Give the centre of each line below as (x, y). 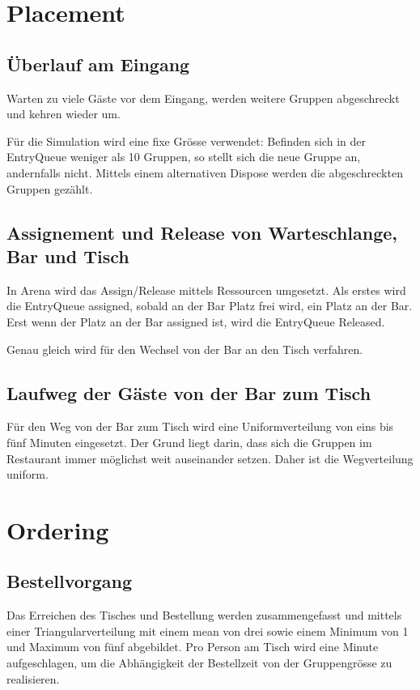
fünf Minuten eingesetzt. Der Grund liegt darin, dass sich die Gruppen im (189, 442)
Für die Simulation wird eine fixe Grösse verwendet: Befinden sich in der (186, 141)
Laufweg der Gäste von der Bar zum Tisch (189, 392)
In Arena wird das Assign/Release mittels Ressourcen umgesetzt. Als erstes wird (206, 290)
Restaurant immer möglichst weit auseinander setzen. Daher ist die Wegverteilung (210, 458)
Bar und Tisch (68, 256)
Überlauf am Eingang (98, 64)
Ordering (58, 529)
